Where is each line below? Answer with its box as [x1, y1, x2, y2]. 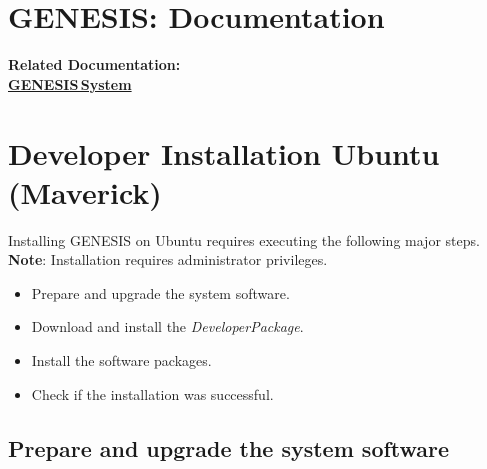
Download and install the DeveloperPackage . [31, 316, 304, 337]
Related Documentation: [8, 54, 181, 75]
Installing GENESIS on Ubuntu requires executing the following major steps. [8, 229, 480, 250]
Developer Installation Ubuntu [8, 132, 440, 173]
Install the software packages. [31, 350, 212, 370]
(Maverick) [8, 171, 162, 212]
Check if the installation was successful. [31, 383, 274, 404]
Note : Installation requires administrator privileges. [8, 249, 328, 270]
